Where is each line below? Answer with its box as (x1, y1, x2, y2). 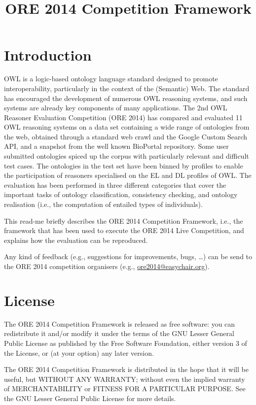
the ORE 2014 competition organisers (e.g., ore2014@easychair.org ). (4, 261, 210, 271)
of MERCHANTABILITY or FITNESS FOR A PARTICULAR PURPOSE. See (4, 383, 246, 394)
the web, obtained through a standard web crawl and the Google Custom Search (4, 131, 248, 141)
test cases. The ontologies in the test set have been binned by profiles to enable (4, 160, 243, 170)
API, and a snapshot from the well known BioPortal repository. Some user (4, 141, 229, 151)
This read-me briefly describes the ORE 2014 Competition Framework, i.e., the (4, 215, 243, 226)
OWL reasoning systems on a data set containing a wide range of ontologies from (4, 122, 250, 132)
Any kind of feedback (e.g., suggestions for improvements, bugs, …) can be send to (4, 251, 253, 262)
